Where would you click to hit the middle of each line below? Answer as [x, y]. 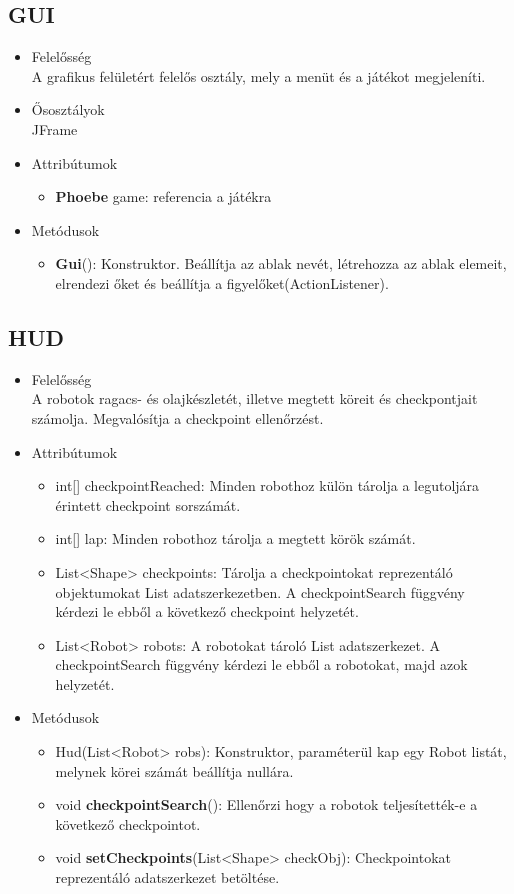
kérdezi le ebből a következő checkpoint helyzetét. [207, 611]
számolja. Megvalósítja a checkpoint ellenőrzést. [177, 417]
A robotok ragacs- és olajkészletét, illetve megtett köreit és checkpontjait [254, 398]
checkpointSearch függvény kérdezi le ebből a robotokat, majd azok [261, 664]
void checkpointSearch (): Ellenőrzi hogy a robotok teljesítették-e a [266, 804]
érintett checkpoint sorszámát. [148, 504]
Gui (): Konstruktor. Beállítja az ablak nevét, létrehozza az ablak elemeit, [281, 263]
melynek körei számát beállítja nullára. [174, 770]
